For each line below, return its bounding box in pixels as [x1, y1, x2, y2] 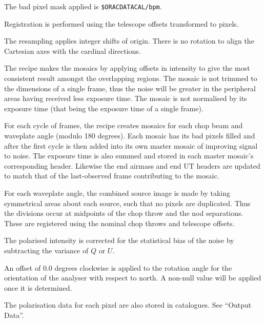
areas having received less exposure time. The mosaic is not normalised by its [4, 93, 247, 104]
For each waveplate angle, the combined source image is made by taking [4, 187, 230, 198]
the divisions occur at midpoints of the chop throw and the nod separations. [4, 208, 243, 218]
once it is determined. [4, 282, 72, 293]
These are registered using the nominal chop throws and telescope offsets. [4, 217, 235, 228]
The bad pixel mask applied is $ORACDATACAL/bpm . [4, 1, 162, 11]
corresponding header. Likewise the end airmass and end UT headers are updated [4, 160, 260, 171]
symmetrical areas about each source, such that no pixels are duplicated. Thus [4, 197, 251, 208]
